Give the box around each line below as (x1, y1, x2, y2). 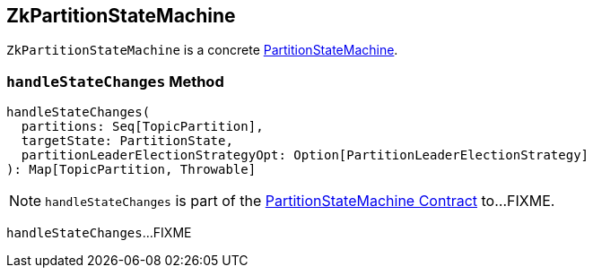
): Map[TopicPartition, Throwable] (6, 162, 257, 177)
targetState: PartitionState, (21, 133, 233, 149)
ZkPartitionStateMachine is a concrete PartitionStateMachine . (6, 42, 398, 58)
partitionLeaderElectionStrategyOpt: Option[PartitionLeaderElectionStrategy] (21, 148, 589, 163)
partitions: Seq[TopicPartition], (21, 119, 264, 134)
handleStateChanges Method (6, 72, 224, 90)
